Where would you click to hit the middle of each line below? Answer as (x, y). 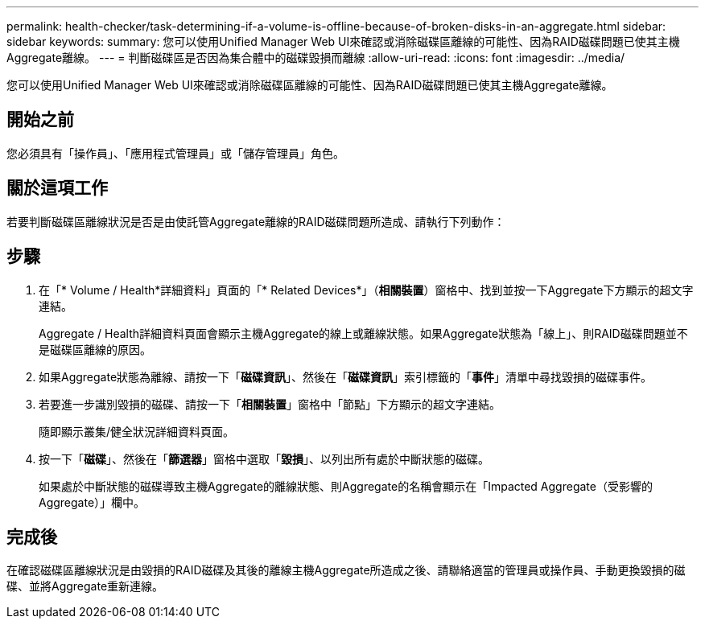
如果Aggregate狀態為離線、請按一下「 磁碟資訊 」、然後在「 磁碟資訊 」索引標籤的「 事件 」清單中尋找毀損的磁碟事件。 (346, 376)
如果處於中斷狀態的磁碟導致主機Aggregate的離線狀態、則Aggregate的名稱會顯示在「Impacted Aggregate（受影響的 (346, 486)
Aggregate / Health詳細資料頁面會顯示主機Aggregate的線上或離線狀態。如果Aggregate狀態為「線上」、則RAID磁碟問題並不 (363, 333)
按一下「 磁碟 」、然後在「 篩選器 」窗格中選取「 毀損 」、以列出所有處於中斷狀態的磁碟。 (264, 458)
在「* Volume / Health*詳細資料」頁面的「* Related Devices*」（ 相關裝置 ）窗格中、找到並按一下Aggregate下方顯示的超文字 (366, 290)
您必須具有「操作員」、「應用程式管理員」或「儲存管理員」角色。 (175, 153)
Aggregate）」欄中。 (92, 502)
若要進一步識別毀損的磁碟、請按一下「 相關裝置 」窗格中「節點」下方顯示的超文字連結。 (270, 404)
